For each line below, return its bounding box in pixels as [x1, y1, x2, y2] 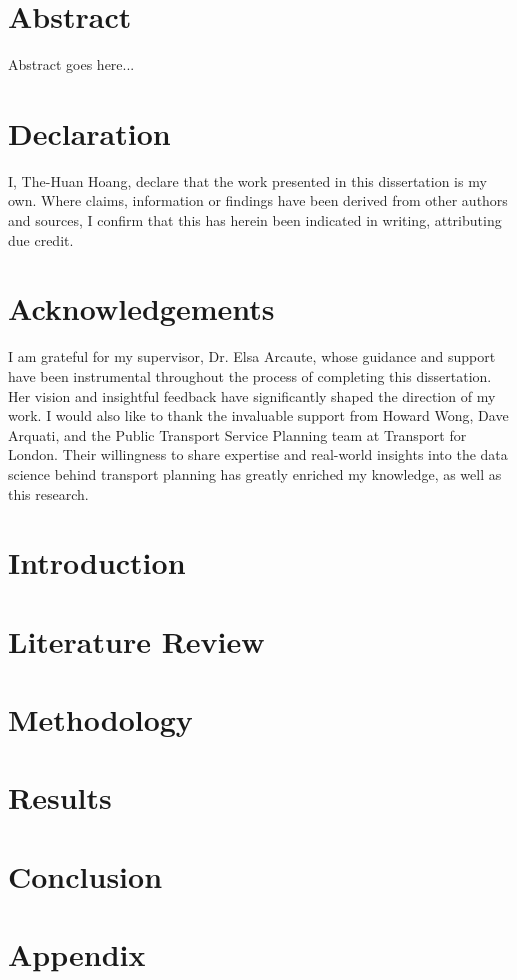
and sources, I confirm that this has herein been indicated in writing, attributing [8, 210, 502, 231]
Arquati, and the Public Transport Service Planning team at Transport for [8, 424, 467, 445]
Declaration [8, 112, 171, 153]
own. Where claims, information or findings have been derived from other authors [8, 190, 508, 211]
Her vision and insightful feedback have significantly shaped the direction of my [8, 385, 496, 406]
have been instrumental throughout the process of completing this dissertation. [8, 365, 492, 386]
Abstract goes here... [8, 54, 135, 75]
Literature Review [8, 620, 265, 661]
